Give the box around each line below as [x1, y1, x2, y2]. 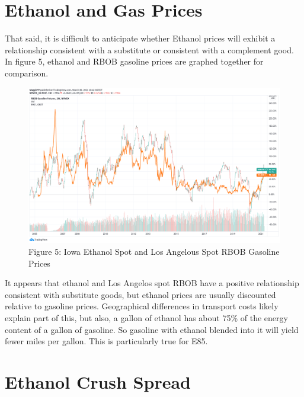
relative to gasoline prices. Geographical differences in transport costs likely [5, 300, 279, 312]
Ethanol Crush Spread [5, 369, 191, 393]
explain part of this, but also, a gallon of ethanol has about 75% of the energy [5, 311, 288, 324]
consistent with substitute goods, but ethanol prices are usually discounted [5, 288, 276, 300]
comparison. [5, 66, 49, 79]
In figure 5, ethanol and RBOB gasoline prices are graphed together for [5, 55, 264, 68]
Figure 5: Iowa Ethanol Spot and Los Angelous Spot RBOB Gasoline [28, 245, 280, 258]
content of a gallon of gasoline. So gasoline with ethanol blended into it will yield [5, 323, 299, 335]
